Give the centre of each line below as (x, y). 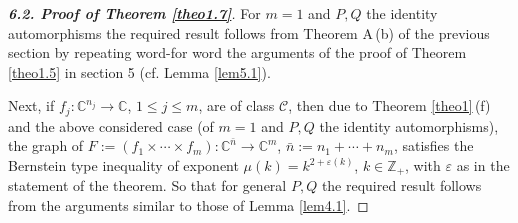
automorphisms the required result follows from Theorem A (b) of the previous (249, 32)
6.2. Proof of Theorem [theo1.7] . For (134, 13)
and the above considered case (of (111, 125)
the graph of (46, 145)
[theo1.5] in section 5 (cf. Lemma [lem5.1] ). (139, 71)
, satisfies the (433, 145)
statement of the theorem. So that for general (147, 185)
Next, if (31, 105)
